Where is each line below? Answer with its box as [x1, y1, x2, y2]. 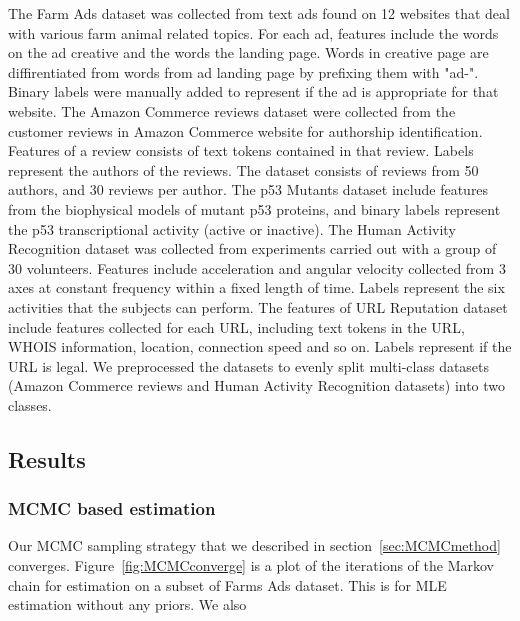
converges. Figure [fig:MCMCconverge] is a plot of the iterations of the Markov [8, 555, 494, 576]
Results [8, 443, 86, 474]
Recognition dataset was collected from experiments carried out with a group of [8, 238, 497, 259]
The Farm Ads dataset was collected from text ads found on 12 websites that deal [8, 3, 510, 23]
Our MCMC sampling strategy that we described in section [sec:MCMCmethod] [8, 535, 501, 556]
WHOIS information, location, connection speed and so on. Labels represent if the [8, 336, 512, 357]
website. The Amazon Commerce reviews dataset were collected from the [8, 100, 456, 121]
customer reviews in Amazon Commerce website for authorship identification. [8, 120, 483, 141]
